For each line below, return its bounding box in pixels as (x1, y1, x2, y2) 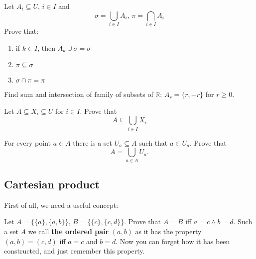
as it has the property (135, 226, 202, 236)
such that (139, 137, 168, 148)
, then (37, 42, 55, 53)
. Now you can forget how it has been (116, 236, 230, 246)
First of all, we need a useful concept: (4, 199, 119, 210)
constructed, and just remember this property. (4, 246, 145, 256)
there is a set (73, 137, 113, 148)
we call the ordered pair (28, 226, 109, 236)
